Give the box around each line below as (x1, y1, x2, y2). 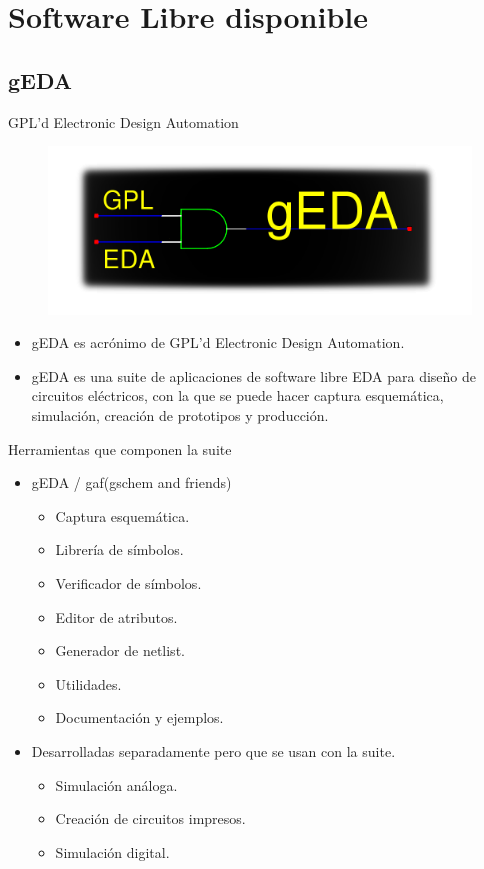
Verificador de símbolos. (55, 573, 202, 593)
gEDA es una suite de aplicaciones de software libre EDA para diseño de (31, 365, 476, 386)
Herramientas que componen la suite (8, 438, 232, 459)
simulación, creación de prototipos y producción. (31, 405, 329, 426)
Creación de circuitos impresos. (55, 808, 246, 829)
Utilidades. (55, 673, 122, 694)
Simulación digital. (55, 841, 170, 862)
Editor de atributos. (55, 606, 178, 627)
